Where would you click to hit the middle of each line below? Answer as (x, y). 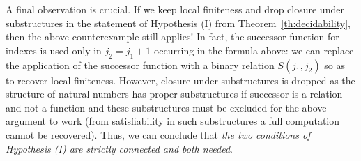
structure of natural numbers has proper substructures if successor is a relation (174, 94)
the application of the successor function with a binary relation (140, 64)
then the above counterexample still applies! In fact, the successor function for (172, 37)
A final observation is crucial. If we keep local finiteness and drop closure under (175, 9)
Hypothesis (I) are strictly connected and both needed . (120, 148)
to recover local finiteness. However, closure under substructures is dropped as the (180, 80)
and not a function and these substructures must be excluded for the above (166, 107)
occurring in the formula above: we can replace (254, 50)
